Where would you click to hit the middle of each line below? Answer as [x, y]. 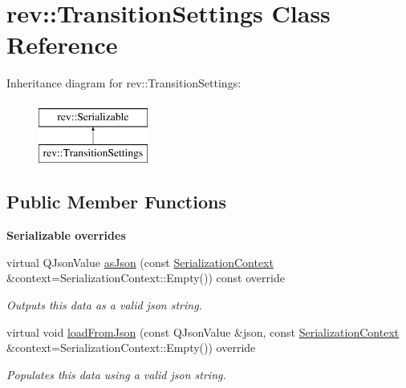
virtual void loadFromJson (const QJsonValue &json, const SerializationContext [203, 331]
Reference [62, 44]
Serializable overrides [66, 235]
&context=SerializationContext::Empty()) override [131, 348]
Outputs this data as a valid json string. [104, 305]
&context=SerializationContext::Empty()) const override [146, 278]
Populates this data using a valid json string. [116, 374]
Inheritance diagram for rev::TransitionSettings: [124, 83]
